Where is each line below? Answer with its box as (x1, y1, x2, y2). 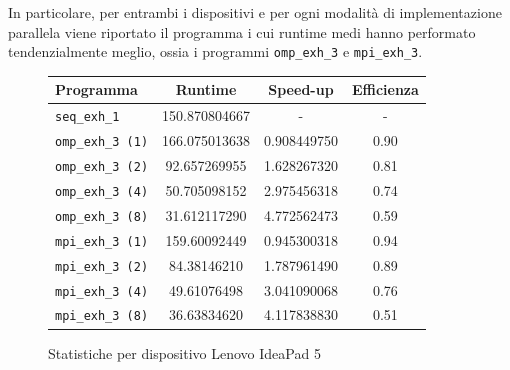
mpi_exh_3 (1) (55, 234, 149, 249)
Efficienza (351, 79, 419, 100)
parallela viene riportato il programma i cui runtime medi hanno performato (8, 21, 476, 42)
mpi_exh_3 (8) (55, 309, 149, 324)
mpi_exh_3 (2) (55, 259, 149, 274)
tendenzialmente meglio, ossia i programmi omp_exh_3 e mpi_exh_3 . (8, 41, 423, 62)
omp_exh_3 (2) (55, 160, 149, 174)
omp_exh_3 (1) (55, 135, 149, 150)
